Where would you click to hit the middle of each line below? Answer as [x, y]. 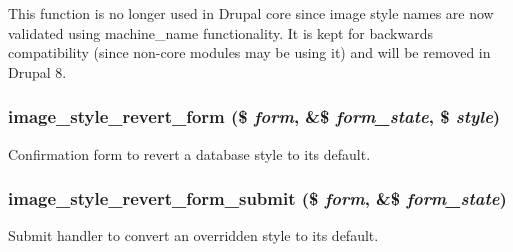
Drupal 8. [37, 71]
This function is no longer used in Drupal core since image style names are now [251, 13]
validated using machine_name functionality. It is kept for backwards [220, 32]
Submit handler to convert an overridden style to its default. [193, 235]
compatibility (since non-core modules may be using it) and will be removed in [249, 52]
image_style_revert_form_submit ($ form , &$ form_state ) [257, 198]
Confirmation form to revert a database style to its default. [189, 153]
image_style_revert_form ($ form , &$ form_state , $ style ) [254, 116]
